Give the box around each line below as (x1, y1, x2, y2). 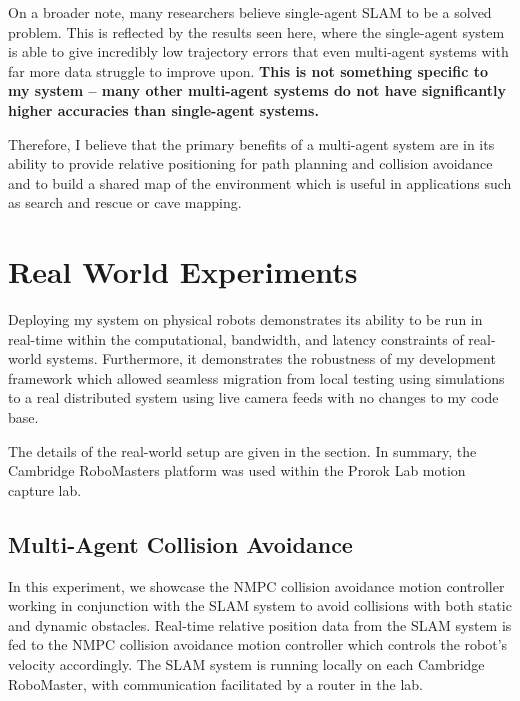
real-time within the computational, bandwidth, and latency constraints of (8, 328, 464, 349)
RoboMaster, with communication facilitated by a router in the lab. (8, 673, 423, 694)
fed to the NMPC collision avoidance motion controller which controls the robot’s (8, 634, 508, 655)
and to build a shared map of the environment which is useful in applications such (8, 172, 512, 193)
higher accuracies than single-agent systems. (8, 99, 319, 120)
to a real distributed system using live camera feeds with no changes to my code (8, 387, 499, 408)
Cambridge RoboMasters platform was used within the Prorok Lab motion (8, 460, 466, 481)
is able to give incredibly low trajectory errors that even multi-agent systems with (8, 41, 509, 62)
